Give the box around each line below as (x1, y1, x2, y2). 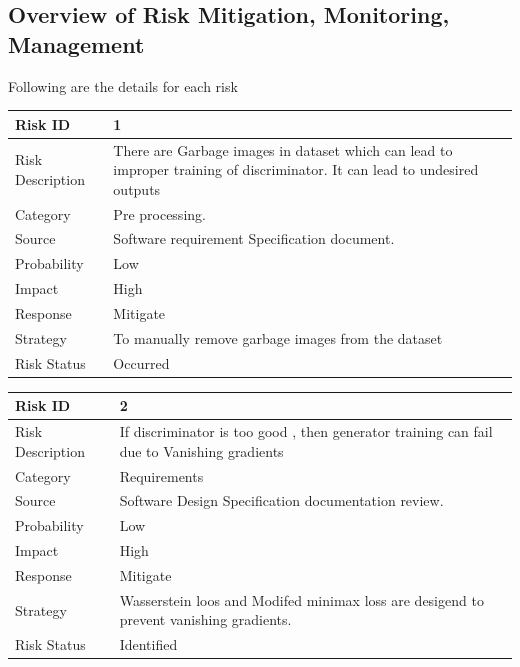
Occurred (113, 352, 170, 373)
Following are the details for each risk (8, 75, 238, 96)
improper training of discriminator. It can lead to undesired (113, 159, 479, 180)
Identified (119, 634, 178, 655)
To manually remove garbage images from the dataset (113, 327, 443, 348)
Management (8, 28, 145, 59)
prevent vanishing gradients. (119, 609, 292, 630)
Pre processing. (113, 203, 206, 224)
